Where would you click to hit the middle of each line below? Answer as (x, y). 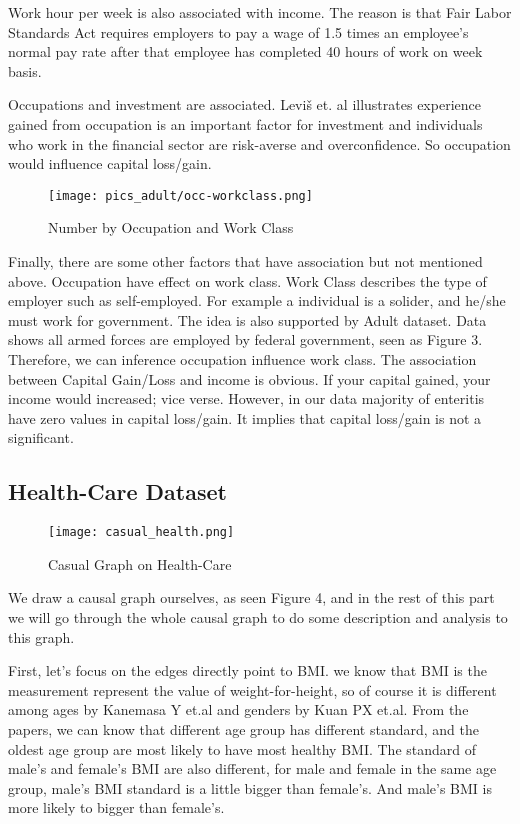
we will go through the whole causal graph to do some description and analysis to (258, 616)
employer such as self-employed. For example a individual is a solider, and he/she (257, 300)
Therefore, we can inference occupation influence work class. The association (242, 358)
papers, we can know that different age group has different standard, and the (243, 728)
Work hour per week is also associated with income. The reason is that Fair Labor (260, 12)
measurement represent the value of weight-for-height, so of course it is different (252, 689)
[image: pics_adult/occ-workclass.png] (180, 195)
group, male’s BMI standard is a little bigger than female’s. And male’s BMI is (250, 787)
